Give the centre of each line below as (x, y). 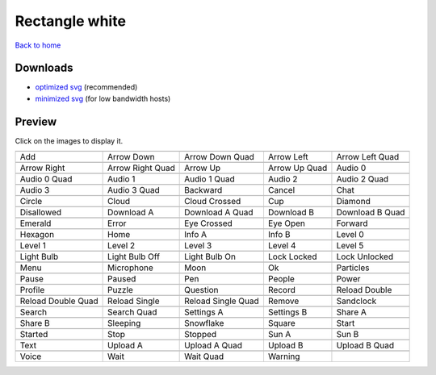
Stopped (201, 335)
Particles (353, 268)
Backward (203, 190)
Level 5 (350, 246)
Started (34, 335)
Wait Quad (204, 356)
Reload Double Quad (59, 301)
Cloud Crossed (213, 202)
